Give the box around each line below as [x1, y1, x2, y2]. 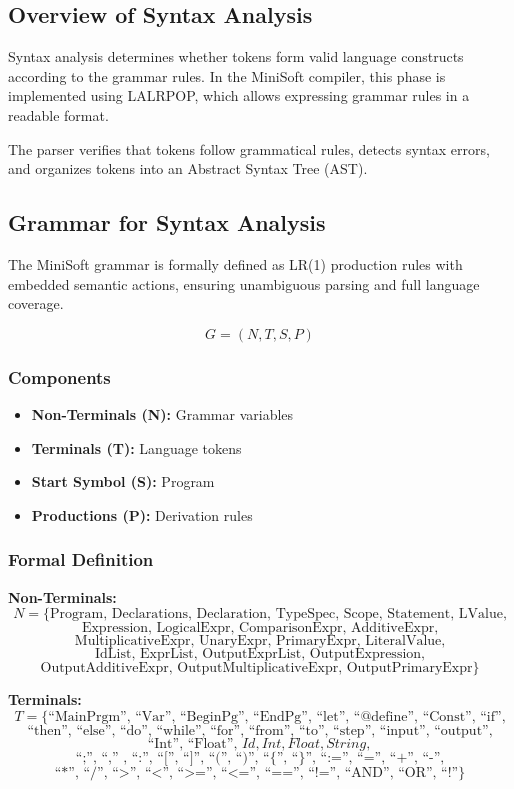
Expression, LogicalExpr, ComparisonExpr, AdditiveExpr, [81, 621, 439, 636]
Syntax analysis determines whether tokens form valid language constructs [8, 46, 464, 67]
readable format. [8, 104, 109, 125]
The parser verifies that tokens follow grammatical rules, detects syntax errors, [8, 138, 490, 159]
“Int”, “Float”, [147, 736, 238, 751]
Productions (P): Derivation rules [31, 504, 253, 525]
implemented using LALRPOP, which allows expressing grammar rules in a [8, 85, 470, 106]
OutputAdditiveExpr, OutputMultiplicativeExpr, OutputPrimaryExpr [40, 661, 473, 676]
